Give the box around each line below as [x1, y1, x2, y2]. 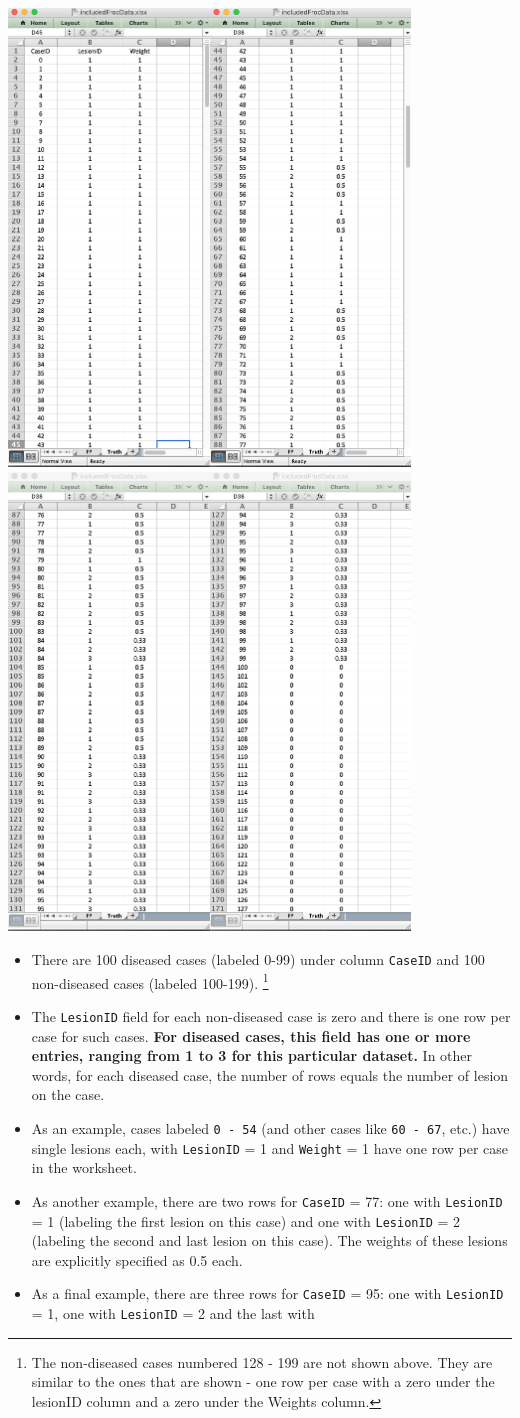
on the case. [31, 1084, 105, 1105]
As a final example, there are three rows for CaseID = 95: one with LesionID [31, 1283, 504, 1304]
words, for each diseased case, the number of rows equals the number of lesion [31, 1064, 509, 1085]
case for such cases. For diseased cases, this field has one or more [31, 1025, 471, 1046]
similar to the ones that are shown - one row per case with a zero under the [31, 1371, 495, 1392]
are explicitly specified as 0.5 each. [31, 1249, 243, 1270]
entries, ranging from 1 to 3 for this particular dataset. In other [31, 1045, 473, 1066]
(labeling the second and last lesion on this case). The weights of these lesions [31, 1230, 508, 1251]
